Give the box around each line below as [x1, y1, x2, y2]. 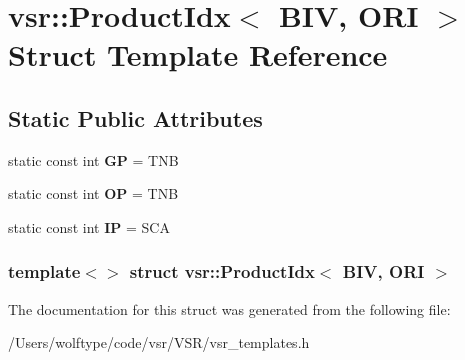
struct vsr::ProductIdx [129, 259, 315, 284]
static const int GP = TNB [8, 149, 179, 170]
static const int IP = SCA [8, 216, 170, 237]
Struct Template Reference [8, 34, 388, 75]
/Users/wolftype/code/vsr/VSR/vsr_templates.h [8, 332, 310, 353]
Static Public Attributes [8, 102, 263, 133]
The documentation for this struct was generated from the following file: [8, 298, 451, 319]
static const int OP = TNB [8, 183, 179, 204]
